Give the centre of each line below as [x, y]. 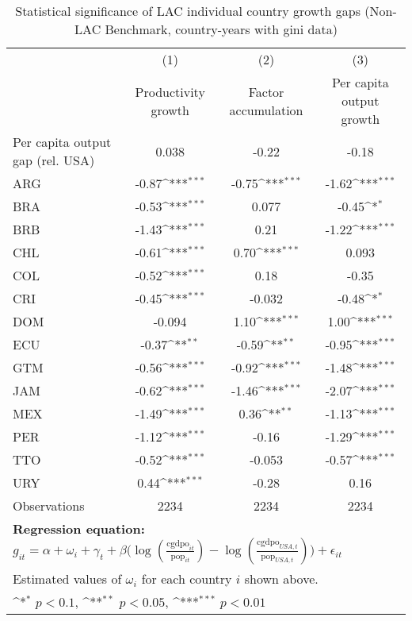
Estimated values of [67, 579]
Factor [266, 91]
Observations [49, 505]
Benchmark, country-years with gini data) [221, 29]
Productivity [170, 91]
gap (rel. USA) [54, 160]
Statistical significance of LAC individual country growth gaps [188, 11]
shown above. [281, 579]
